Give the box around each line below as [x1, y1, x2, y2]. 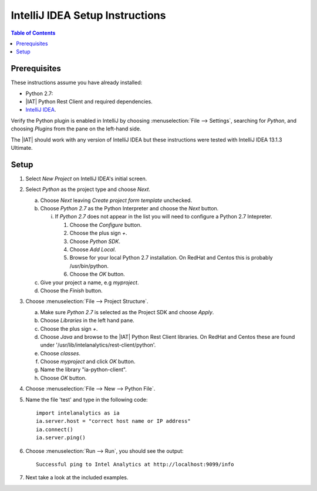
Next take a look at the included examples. [25, 474, 129, 481]
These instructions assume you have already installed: [11, 79, 143, 86]
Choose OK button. [40, 374, 87, 381]
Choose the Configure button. [69, 221, 142, 228]
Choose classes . [40, 349, 81, 357]
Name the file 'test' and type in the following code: [25, 396, 148, 403]
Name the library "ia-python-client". [40, 366, 127, 373]
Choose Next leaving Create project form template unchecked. [40, 197, 193, 204]
